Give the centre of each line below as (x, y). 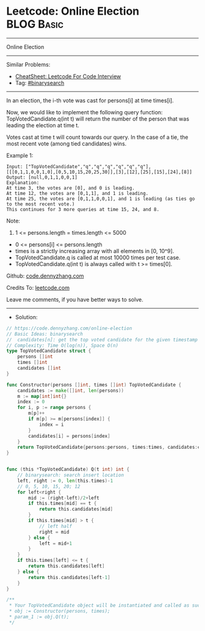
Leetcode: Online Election (73, 11)
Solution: (26, 317)
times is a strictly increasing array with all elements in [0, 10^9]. (95, 251)
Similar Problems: (28, 64)
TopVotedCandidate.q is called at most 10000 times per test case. (98, 257)
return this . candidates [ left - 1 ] (70, 577)
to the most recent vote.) (41, 204)
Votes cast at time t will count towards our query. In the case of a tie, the (97, 137)
